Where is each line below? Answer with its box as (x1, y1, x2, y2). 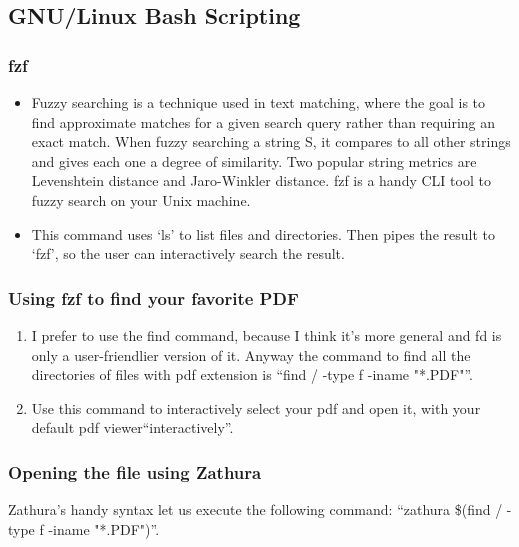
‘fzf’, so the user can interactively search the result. (31, 243, 345, 264)
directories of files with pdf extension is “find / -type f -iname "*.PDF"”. (31, 364, 473, 385)
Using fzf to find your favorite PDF (8, 285, 299, 310)
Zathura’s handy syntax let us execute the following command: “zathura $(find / (8, 499, 503, 520)
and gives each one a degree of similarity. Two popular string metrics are (31, 150, 477, 171)
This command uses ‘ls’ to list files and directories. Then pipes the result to (31, 223, 495, 244)
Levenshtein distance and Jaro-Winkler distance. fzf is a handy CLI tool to (31, 170, 491, 191)
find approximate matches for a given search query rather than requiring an (31, 111, 496, 132)
